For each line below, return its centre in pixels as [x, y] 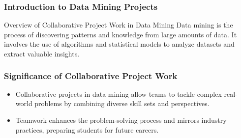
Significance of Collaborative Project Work [91, 75]
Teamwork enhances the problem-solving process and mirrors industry [121, 120]
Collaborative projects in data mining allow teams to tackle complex [119, 94]
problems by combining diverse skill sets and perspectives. [122, 103]
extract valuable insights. [42, 54]
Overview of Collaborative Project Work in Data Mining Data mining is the [119, 25]
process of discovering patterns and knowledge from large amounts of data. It [120, 34]
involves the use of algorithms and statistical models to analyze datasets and [119, 44]
